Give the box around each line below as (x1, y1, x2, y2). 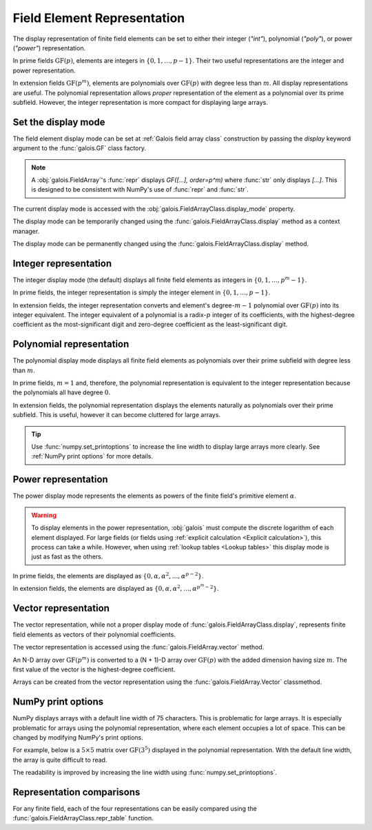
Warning (31, 511, 56, 519)
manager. (12, 227, 40, 235)
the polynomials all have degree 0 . (12, 388, 110, 396)
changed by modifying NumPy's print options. (12, 733, 144, 741)
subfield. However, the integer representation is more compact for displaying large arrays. (12, 98, 268, 106)
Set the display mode (12, 116, 106, 128)
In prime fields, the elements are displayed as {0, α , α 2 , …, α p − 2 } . (12, 571, 204, 580)
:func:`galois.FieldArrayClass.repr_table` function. (12, 814, 154, 822)
